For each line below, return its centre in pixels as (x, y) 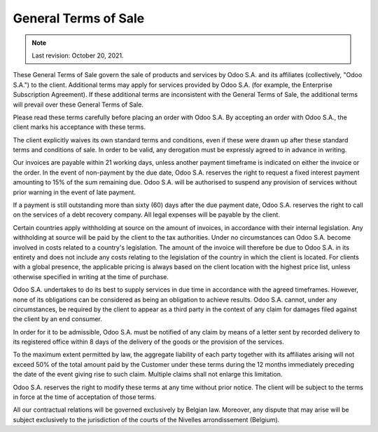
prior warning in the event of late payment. (75, 192)
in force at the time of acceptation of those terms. (85, 397)
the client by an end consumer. (57, 319)
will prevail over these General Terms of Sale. (78, 104)
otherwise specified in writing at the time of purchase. (91, 276)
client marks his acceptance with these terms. (79, 127)
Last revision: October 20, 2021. (78, 55)
